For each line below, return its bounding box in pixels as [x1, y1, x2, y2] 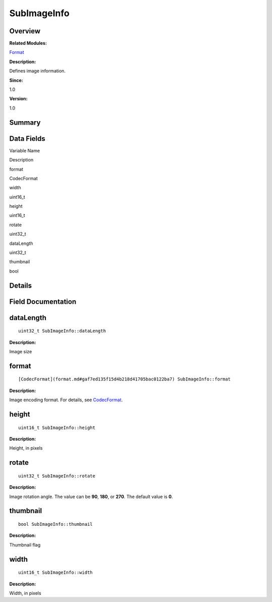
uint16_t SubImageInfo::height [18, 424, 96, 430]
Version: [9, 96, 28, 102]
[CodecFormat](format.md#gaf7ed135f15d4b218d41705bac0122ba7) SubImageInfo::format [18, 376, 231, 382]
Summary [9, 118, 41, 127]
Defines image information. [9, 68, 65, 74]
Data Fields [9, 134, 45, 143]
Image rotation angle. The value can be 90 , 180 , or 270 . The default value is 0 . [9, 494, 173, 500]
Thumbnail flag [9, 541, 41, 548]
